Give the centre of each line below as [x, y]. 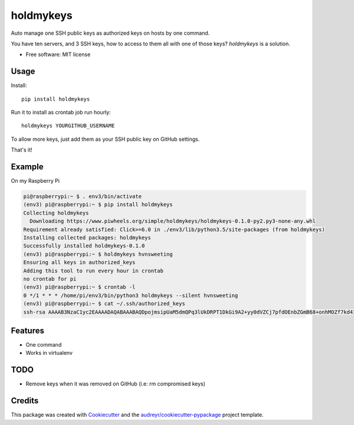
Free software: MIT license [58, 55]
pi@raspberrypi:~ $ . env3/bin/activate [82, 197]
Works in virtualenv [49, 353]
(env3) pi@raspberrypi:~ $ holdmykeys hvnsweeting [98, 254]
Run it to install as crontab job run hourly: [61, 113]
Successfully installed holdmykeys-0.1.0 [84, 246]
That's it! [22, 150]
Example [27, 167]
